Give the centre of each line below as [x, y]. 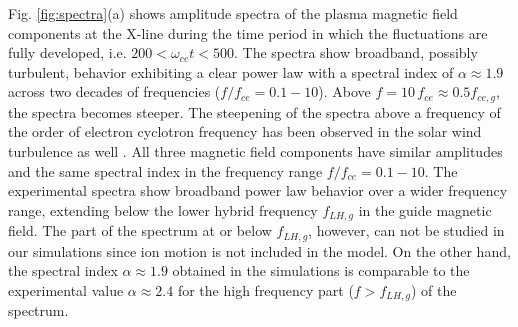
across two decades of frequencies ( [114, 91]
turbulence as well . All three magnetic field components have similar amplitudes [255, 151]
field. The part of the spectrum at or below [140, 230]
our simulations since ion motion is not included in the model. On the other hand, [259, 250]
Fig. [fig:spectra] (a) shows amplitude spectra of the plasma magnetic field [233, 13]
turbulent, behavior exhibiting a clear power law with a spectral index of [231, 71]
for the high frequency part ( [265, 289]
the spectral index [63, 270]
